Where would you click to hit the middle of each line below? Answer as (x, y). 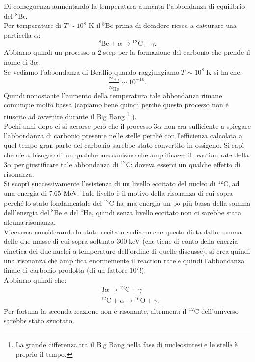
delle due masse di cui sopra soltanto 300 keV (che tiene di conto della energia (121, 241)
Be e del (66, 212)
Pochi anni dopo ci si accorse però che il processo (78, 126)
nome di (16, 62)
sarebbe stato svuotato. (39, 321)
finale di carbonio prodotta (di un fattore (66, 270)
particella (18, 35)
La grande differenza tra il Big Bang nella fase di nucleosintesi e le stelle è (127, 344)
